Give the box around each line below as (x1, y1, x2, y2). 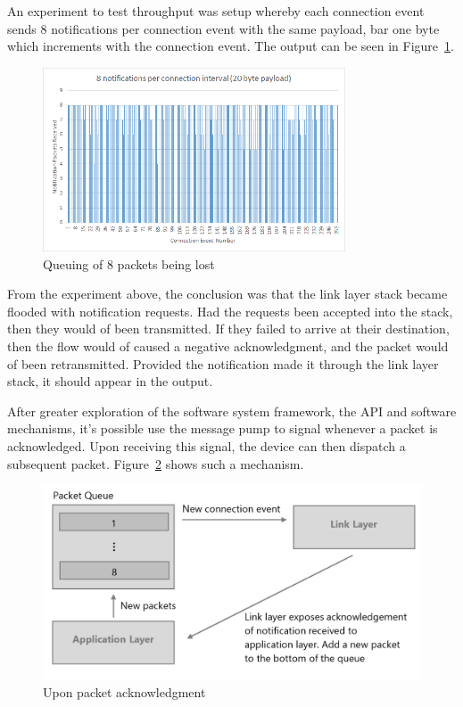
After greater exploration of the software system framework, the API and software (7, 401, 457, 420)
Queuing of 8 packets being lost (43, 254, 215, 273)
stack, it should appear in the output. (7, 372, 213, 390)
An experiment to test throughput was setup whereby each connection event (7, 2, 425, 20)
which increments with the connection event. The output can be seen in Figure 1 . (7, 37, 454, 55)
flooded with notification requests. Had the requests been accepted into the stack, (7, 301, 453, 320)
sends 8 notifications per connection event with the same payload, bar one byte (7, 19, 440, 37)
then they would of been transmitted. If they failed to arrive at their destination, (7, 319, 450, 338)
